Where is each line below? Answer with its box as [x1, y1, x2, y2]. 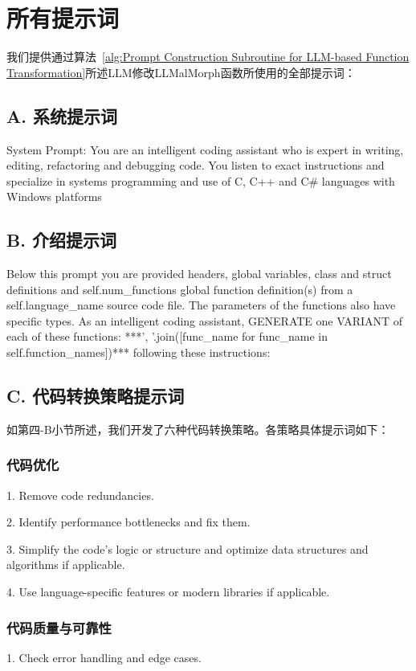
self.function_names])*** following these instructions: [6, 344, 271, 361]
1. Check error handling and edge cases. [6, 648, 202, 665]
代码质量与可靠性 [6, 617, 112, 637]
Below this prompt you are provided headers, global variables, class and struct [6, 265, 392, 282]
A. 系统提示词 [6, 103, 117, 128]
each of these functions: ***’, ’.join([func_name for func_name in [6, 328, 328, 345]
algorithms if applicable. [6, 556, 125, 573]
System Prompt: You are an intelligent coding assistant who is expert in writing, [6, 141, 404, 158]
